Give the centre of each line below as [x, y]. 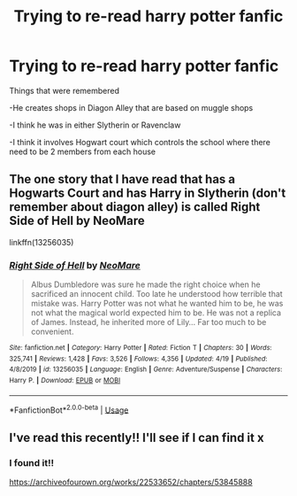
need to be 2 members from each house [83, 151]
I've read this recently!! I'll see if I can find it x [137, 437]
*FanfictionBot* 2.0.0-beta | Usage [69, 409]
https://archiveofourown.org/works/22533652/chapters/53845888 [131, 482]
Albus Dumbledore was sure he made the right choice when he [145, 284]
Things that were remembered [65, 90]
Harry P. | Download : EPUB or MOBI [65, 381]
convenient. [52, 332]
